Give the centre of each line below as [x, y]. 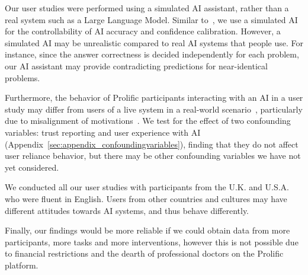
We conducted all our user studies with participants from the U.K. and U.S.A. [147, 187]
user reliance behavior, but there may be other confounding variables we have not [153, 156]
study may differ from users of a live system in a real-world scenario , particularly [154, 109]
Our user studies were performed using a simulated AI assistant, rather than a [147, 8]
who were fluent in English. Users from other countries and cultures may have [146, 198]
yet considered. [32, 167]
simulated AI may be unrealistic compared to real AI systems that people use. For [154, 42]
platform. [22, 265]
